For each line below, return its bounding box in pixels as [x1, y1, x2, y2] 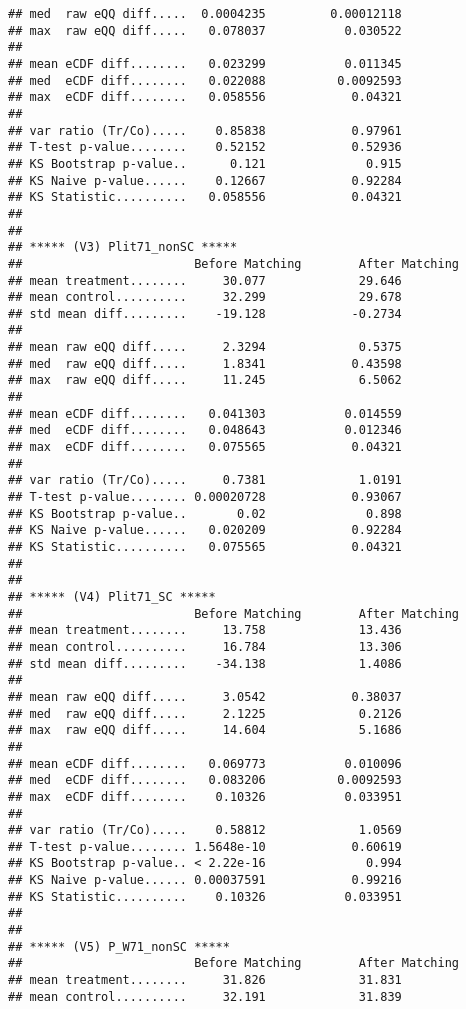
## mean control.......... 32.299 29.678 [8, 290, 402, 305]
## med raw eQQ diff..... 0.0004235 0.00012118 [8, 7, 402, 21]
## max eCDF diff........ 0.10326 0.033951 [8, 789, 402, 804]
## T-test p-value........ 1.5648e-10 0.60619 [8, 839, 402, 854]
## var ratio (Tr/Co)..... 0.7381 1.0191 [8, 473, 402, 488]
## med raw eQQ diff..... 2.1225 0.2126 [8, 706, 402, 721]
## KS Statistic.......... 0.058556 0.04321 [8, 190, 402, 205]
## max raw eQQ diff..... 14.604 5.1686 [8, 723, 402, 738]
